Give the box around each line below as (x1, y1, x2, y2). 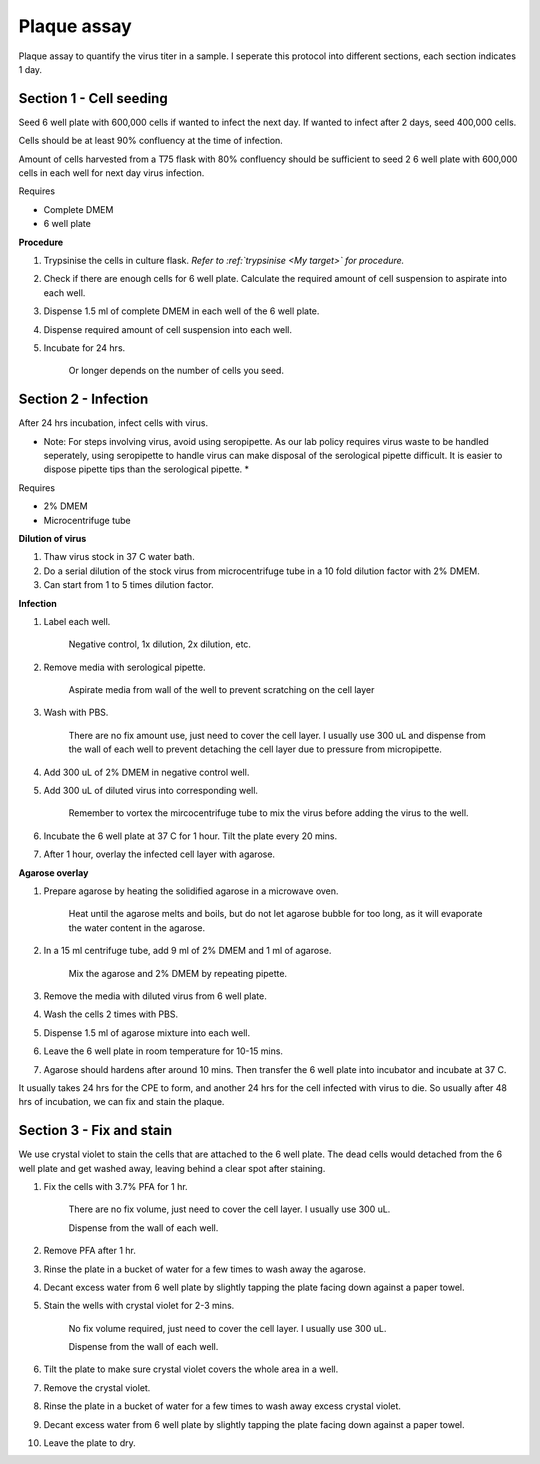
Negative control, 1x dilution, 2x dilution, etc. (68, 638, 252, 650)
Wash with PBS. (43, 706, 109, 719)
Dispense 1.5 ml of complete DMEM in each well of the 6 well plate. (43, 305, 320, 317)
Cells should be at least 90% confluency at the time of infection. (18, 135, 284, 147)
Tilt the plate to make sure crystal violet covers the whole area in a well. (43, 1363, 339, 1375)
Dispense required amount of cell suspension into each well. (43, 323, 292, 335)
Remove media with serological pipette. (43, 661, 206, 673)
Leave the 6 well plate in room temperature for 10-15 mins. (43, 1045, 284, 1057)
